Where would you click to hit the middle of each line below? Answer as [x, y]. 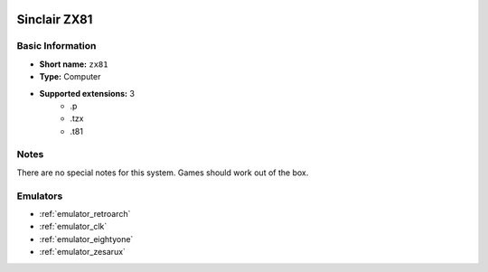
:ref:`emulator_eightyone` [86, 239]
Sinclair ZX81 [55, 19]
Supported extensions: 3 [87, 93]
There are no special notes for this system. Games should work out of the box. [163, 173]
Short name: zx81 [74, 64]
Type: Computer [70, 77]
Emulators [40, 196]
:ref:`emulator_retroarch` [85, 214]
